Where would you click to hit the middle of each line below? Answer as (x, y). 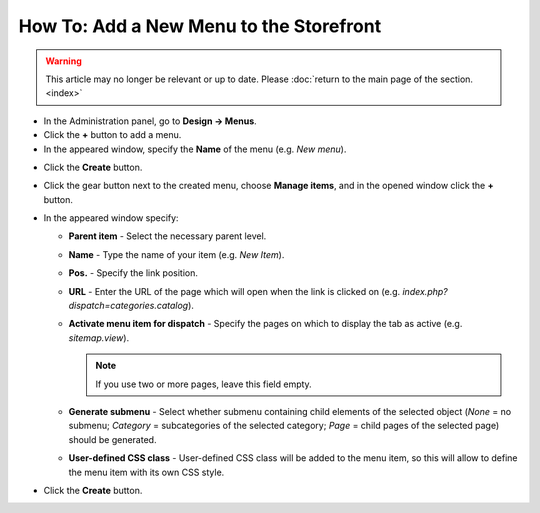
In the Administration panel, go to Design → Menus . (150, 121)
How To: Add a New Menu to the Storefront (200, 26)
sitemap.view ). (99, 337)
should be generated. (112, 439)
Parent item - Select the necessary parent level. (167, 236)
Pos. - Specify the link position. (133, 273)
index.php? (425, 291)
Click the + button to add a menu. (112, 135)
